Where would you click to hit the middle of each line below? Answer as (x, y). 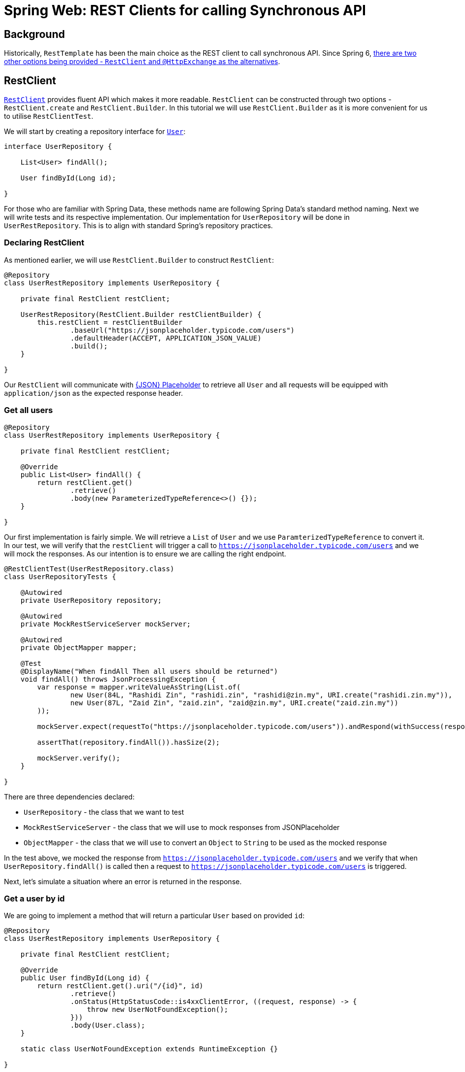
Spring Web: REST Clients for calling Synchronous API (185, 10)
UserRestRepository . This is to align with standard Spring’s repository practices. (138, 226)
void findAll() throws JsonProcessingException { (118, 679)
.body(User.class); (108, 1025)
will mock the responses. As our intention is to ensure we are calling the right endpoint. (145, 553)
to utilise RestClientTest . (49, 116)
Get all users (29, 410)
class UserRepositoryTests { (60, 576)
